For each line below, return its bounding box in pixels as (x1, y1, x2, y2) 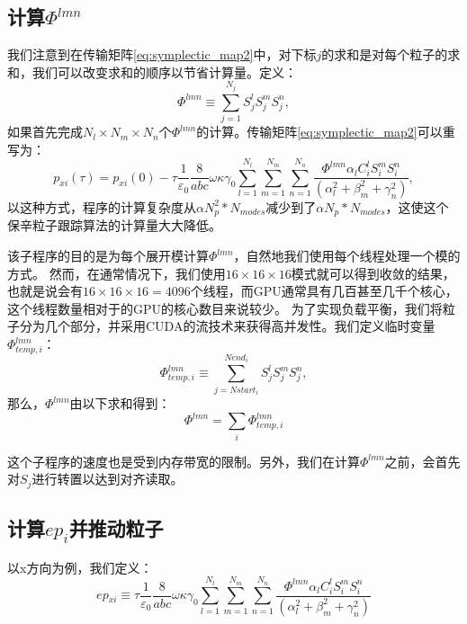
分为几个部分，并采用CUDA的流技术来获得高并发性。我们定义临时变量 (19, 316, 436, 335)
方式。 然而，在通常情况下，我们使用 (7, 263, 226, 282)
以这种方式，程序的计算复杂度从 (7, 197, 196, 216)
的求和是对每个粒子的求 (321, 45, 461, 64)
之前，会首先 (384, 451, 461, 470)
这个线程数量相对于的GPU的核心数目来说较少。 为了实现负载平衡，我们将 (7, 299, 443, 317)
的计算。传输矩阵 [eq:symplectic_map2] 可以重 (196, 122, 455, 141)
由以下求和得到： (69, 394, 171, 413)
